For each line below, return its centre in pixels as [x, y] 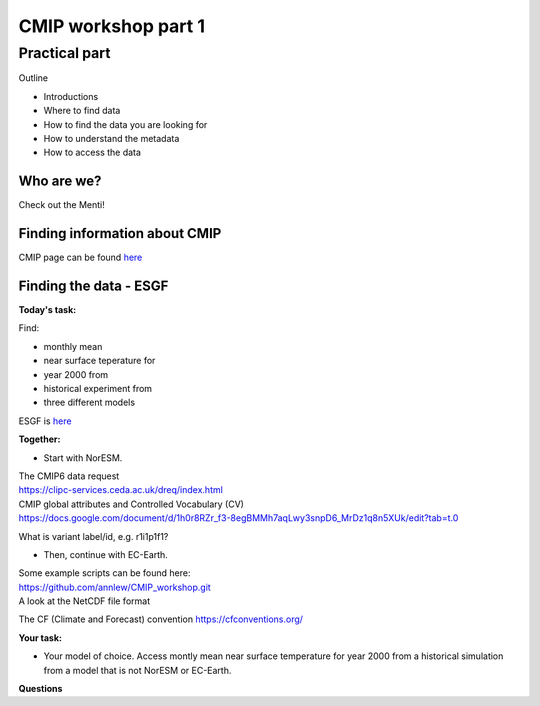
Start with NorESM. [83, 457]
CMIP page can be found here [80, 257]
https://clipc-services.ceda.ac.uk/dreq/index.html [121, 490]
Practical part [64, 53]
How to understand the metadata [111, 138]
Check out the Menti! [61, 205]
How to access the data [92, 152]
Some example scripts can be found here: [104, 573]
